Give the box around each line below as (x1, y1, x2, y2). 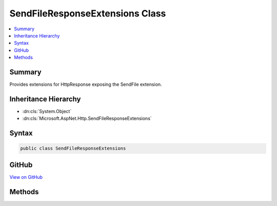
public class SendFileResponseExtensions (20, 145, 126, 152)
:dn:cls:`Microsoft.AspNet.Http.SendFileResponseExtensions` (22, 116, 152, 122)
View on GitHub (9, 174, 43, 180)
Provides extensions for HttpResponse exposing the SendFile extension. (9, 81, 162, 87)
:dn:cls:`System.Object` (22, 108, 72, 114)
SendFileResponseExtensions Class (9, 8, 166, 19)
